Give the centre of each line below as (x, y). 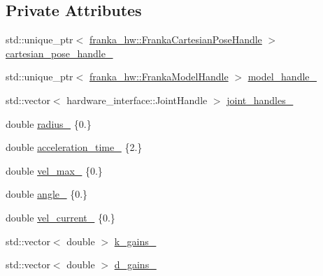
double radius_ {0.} (49, 123)
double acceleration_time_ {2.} (74, 147)
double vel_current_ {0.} (60, 217)
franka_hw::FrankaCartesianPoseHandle (175, 39)
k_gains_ (135, 241)
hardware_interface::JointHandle (137, 100)
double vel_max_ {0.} (54, 170)
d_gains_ (135, 264)
